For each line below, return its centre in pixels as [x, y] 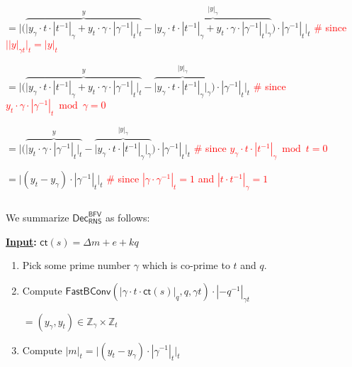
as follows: [127, 217]
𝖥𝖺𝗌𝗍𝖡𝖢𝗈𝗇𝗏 [88, 291]
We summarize [38, 217]
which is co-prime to [186, 265]
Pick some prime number [76, 265]
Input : [21, 241]
